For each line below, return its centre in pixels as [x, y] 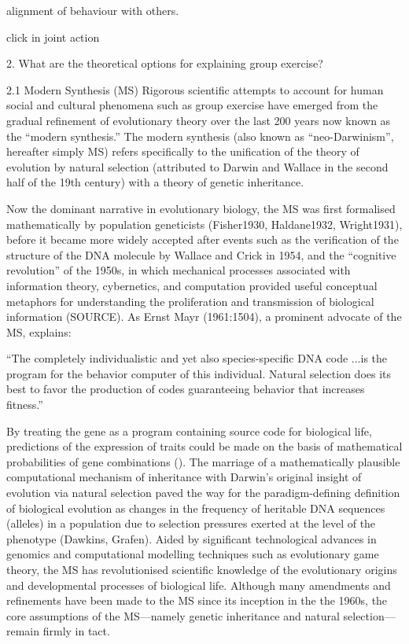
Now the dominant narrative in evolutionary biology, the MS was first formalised [201, 208]
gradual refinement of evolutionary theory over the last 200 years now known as [199, 120]
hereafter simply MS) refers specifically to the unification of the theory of [183, 151]
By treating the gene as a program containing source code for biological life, [189, 431]
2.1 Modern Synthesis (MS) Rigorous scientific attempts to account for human [195, 89]
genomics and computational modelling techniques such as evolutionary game [193, 554]
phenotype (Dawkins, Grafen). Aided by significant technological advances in [192, 538]
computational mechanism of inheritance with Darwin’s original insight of [184, 477]
